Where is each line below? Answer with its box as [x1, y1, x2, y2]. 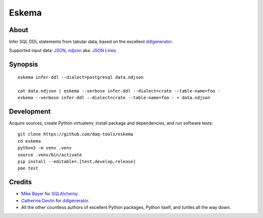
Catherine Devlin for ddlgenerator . [21, 198, 90, 203]
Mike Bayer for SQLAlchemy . [21, 191, 79, 197]
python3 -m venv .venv [18, 145, 72, 151]
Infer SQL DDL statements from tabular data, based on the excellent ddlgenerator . [9, 39, 173, 45]
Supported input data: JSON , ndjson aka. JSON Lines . [9, 48, 117, 54]
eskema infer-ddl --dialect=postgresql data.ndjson [18, 74, 144, 80]
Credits [9, 178, 32, 186]
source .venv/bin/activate [18, 152, 82, 158]
